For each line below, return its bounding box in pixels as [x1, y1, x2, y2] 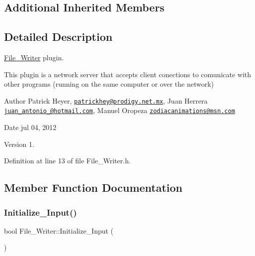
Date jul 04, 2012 [4, 122, 57, 132]
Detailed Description [4, 29, 113, 44]
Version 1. [4, 138, 34, 149]
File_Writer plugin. [4, 52, 64, 62]
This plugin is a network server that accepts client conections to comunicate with [4, 69, 252, 79]
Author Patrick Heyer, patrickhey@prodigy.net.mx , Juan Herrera [4, 95, 208, 106]
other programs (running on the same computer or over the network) [4, 79, 214, 89]
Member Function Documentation [4, 180, 183, 195]
